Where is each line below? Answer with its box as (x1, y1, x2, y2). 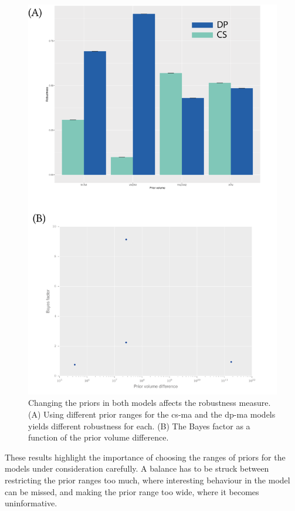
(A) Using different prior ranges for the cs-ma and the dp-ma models (28, 408, 276, 421)
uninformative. (5, 497, 57, 509)
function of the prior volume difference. (28, 431, 169, 443)
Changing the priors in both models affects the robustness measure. (28, 396, 271, 409)
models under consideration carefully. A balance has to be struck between (5, 462, 269, 475)
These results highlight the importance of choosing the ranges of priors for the (5, 451, 286, 463)
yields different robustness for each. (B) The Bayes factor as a (28, 419, 250, 432)
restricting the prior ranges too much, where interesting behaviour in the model (5, 474, 290, 486)
